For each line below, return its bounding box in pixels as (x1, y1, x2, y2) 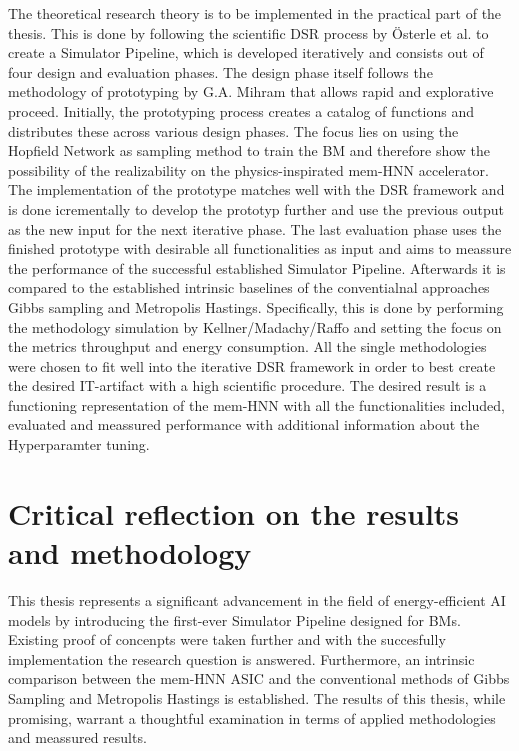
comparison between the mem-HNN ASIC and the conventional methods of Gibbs (8, 668, 510, 689)
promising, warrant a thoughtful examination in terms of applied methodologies (8, 707, 496, 728)
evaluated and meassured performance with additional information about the (8, 414, 480, 435)
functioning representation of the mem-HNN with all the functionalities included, (8, 394, 505, 415)
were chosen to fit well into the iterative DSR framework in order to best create (8, 355, 496, 376)
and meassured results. (8, 727, 147, 748)
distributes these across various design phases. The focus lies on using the (8, 120, 459, 141)
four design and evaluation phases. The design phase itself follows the (8, 61, 433, 82)
